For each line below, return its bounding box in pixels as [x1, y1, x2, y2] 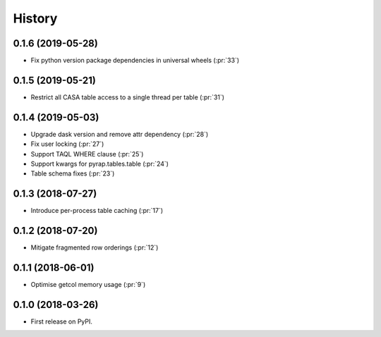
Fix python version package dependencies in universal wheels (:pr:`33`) [30, 56, 240, 65]
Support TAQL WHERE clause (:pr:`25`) [30, 149, 144, 158]
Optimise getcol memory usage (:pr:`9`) [30, 281, 146, 289]
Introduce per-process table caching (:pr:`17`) [30, 207, 164, 215]
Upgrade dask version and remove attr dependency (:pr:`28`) [30, 130, 209, 138]
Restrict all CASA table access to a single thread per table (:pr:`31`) [30, 92, 225, 102]
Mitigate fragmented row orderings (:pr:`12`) [30, 243, 159, 252]
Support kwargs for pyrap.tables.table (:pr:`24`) [30, 159, 169, 168]
